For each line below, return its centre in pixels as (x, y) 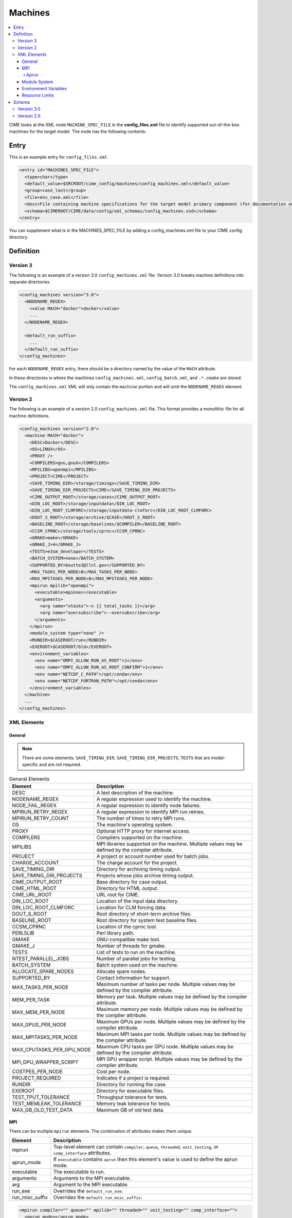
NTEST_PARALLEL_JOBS (40, 958)
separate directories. (30, 282)
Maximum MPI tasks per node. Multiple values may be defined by (171, 1034)
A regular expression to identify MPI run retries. (151, 812)
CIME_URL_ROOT (32, 894)
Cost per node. (114, 1071)
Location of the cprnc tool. (127, 927)
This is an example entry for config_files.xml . (59, 157)
